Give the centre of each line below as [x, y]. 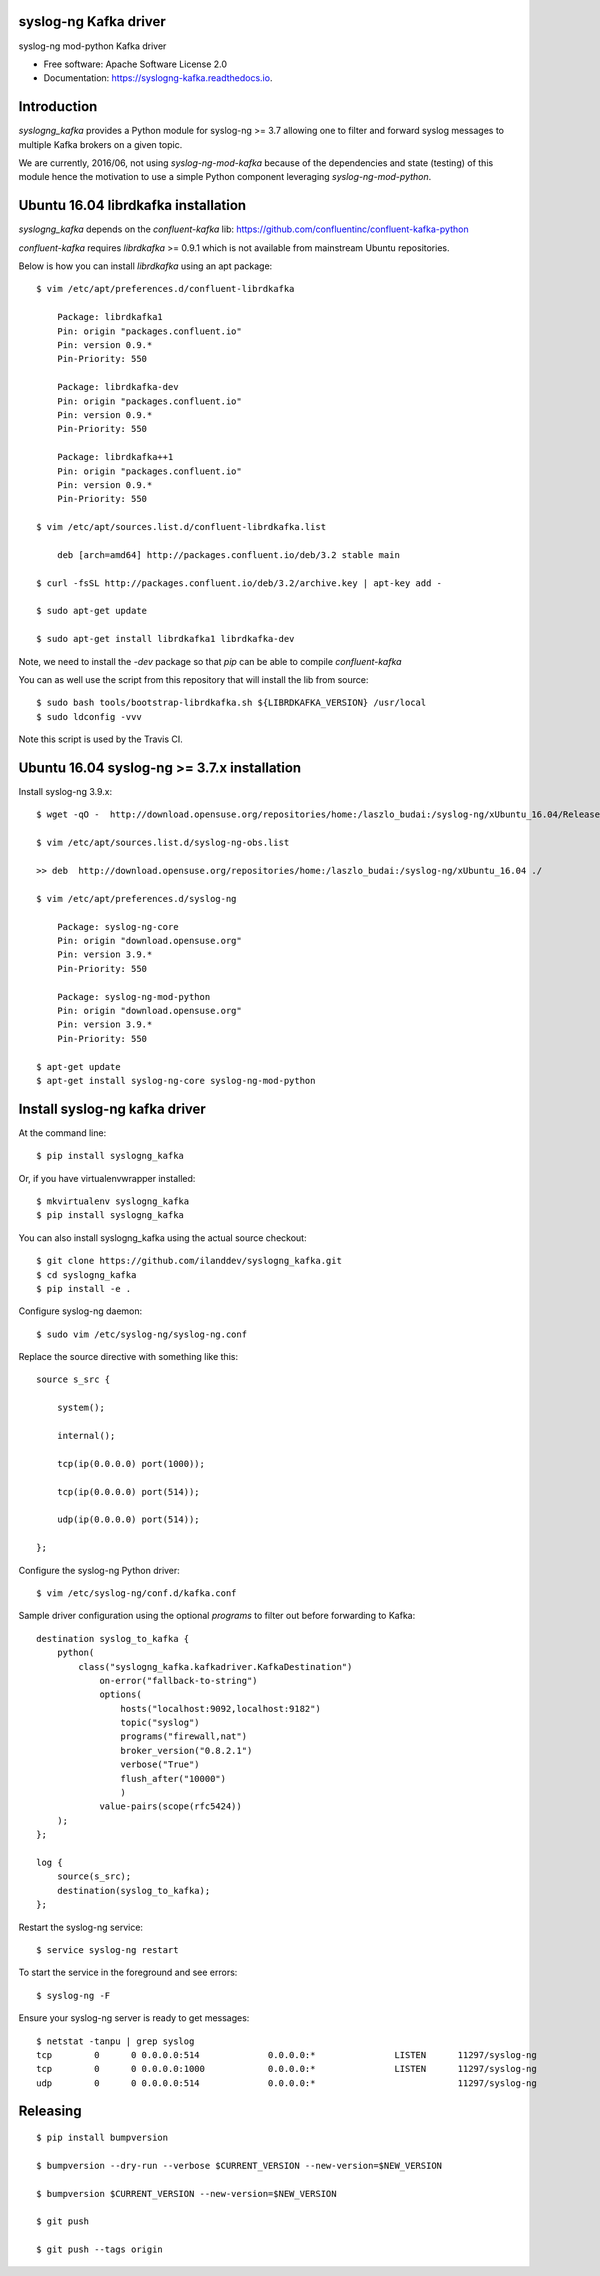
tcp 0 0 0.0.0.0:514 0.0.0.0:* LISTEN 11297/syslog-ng [286, 2054]
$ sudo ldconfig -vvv [89, 716]
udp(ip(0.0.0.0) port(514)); [128, 1519]
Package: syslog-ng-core [117, 926]
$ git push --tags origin [100, 2249]
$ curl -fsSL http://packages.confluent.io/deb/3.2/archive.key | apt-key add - [239, 583]
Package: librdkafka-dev [117, 387]
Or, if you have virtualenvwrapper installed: [107, 1178]
